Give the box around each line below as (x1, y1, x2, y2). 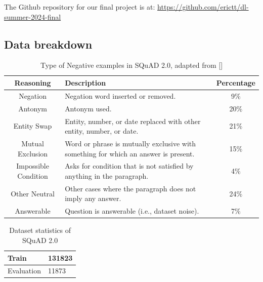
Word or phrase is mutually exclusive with (65, 138, 196, 148)
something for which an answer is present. (65, 148, 195, 158)
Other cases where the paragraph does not (65, 183, 196, 193)
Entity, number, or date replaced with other (65, 115, 201, 126)
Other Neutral (11, 188, 55, 198)
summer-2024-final (4, 11, 61, 22)
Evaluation (8, 265, 41, 276)
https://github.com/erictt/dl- (157, 2, 249, 12)
